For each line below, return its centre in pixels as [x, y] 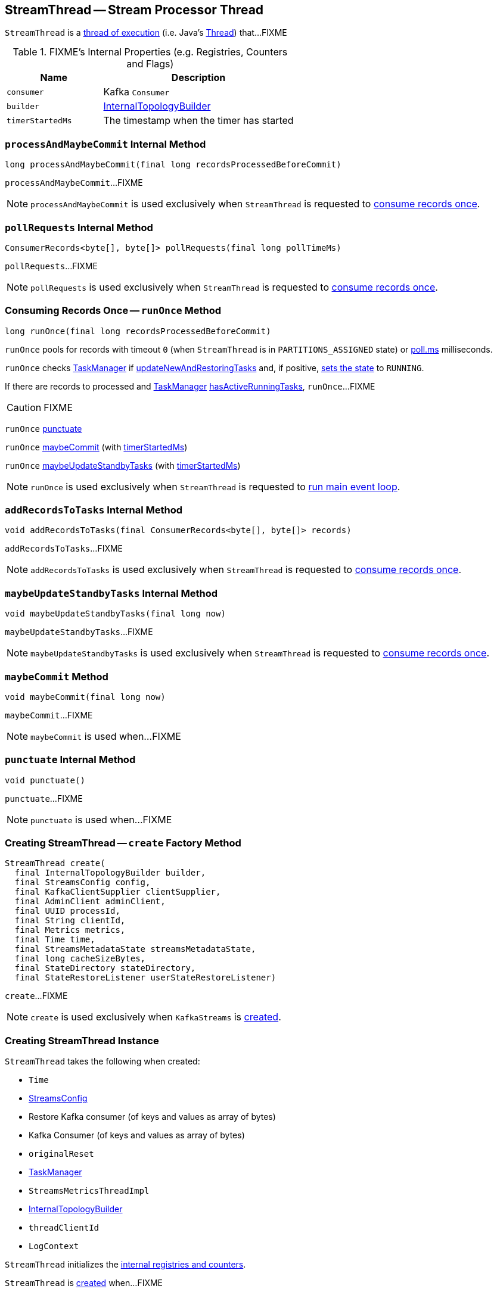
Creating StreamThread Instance [82, 1040]
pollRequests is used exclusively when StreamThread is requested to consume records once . [234, 287]
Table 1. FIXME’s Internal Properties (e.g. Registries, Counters [150, 52]
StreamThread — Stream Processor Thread [134, 10]
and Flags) [150, 64]
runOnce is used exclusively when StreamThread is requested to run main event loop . [215, 486]
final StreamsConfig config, [83, 882]
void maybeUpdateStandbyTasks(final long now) [115, 614]
